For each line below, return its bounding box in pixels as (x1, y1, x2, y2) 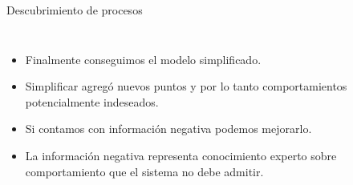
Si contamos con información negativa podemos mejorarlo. (25, 120, 312, 137)
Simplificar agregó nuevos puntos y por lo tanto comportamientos (25, 78, 347, 95)
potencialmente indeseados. (25, 93, 159, 110)
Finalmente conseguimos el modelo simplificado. (25, 50, 262, 67)
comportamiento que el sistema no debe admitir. (25, 163, 264, 179)
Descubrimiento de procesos (6, 2, 143, 18)
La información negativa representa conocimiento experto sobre (25, 147, 337, 163)
